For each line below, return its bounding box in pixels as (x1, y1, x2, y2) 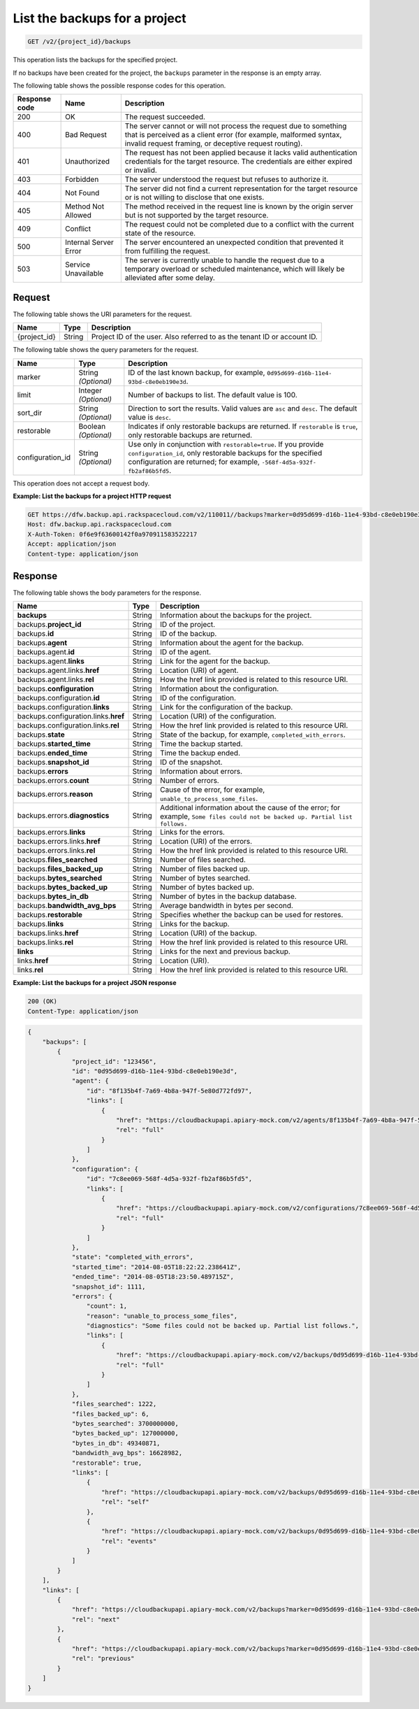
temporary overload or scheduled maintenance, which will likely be (124, 264, 345, 274)
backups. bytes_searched (17, 873, 103, 883)
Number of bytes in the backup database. (159, 892, 297, 902)
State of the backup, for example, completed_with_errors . (159, 730, 346, 739)
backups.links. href (17, 928, 79, 938)
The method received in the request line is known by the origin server (124, 201, 354, 211)
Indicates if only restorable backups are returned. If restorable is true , (128, 421, 358, 431)
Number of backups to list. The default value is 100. (128, 390, 297, 399)
